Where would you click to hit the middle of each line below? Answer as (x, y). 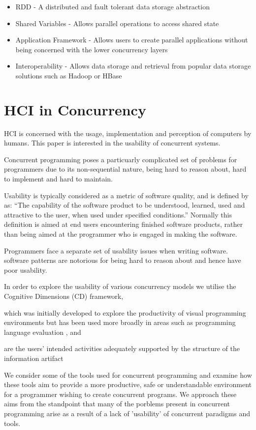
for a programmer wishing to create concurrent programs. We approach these (120, 394)
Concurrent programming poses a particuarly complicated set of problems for (121, 159)
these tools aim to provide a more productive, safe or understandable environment (128, 384)
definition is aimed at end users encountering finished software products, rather (123, 224)
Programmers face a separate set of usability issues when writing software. (116, 250)
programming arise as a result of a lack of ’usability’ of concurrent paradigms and (127, 413)
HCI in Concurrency (75, 109)
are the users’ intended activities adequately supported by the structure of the (122, 348)
